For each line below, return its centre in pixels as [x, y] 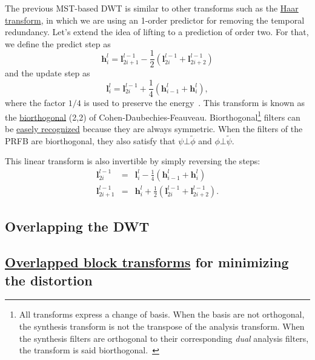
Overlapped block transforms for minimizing [147, 262]
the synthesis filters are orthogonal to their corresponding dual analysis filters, [164, 338]
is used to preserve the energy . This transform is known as [194, 103]
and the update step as [48, 73]
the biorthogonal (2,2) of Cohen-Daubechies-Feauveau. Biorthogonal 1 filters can [153, 116]
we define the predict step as [58, 43]
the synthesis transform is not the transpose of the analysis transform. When [162, 326]
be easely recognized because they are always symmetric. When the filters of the [154, 128]
